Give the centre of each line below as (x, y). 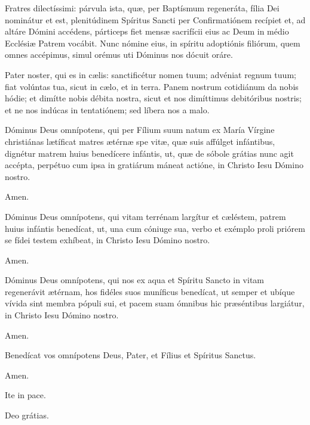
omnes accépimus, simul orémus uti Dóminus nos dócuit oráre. (119, 55)
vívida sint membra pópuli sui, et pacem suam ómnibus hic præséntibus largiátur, (155, 303)
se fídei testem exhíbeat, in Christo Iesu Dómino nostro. (108, 240)
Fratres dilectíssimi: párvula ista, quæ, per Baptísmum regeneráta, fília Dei (142, 8)
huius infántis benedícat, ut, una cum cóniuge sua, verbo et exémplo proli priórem (155, 228)
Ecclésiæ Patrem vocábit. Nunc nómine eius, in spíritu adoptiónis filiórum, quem (153, 43)
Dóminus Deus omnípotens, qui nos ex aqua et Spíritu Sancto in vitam (134, 280)
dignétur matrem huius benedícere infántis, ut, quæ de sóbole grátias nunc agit (149, 153)
